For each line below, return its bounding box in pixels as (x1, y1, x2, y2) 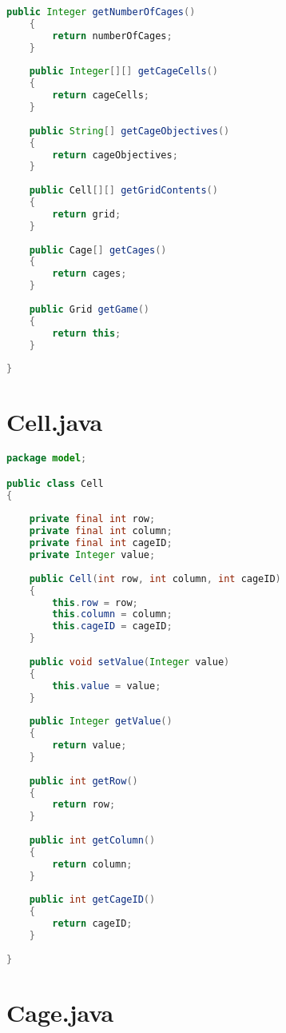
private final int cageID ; (29, 537, 173, 549)
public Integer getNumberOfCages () (6, 6, 196, 18)
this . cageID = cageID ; (52, 620, 173, 632)
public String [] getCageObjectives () (29, 125, 230, 137)
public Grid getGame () (29, 303, 149, 315)
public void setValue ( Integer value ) (29, 656, 230, 668)
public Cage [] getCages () (29, 244, 167, 256)
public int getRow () (29, 775, 138, 787)
